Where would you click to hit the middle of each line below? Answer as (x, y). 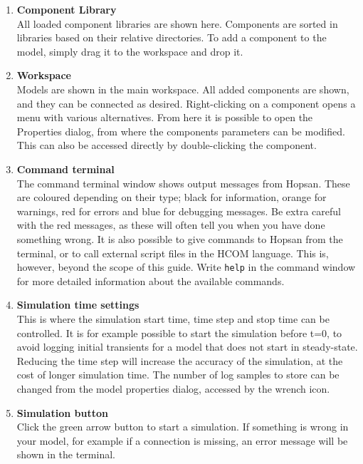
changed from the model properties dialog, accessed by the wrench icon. (173, 388)
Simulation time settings (78, 305)
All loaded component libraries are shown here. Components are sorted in (177, 23)
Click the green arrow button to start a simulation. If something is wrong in (183, 427)
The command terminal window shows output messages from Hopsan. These (183, 183)
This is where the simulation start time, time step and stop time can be (173, 318)
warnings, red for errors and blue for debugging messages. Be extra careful (179, 211)
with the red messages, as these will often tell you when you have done (171, 225)
